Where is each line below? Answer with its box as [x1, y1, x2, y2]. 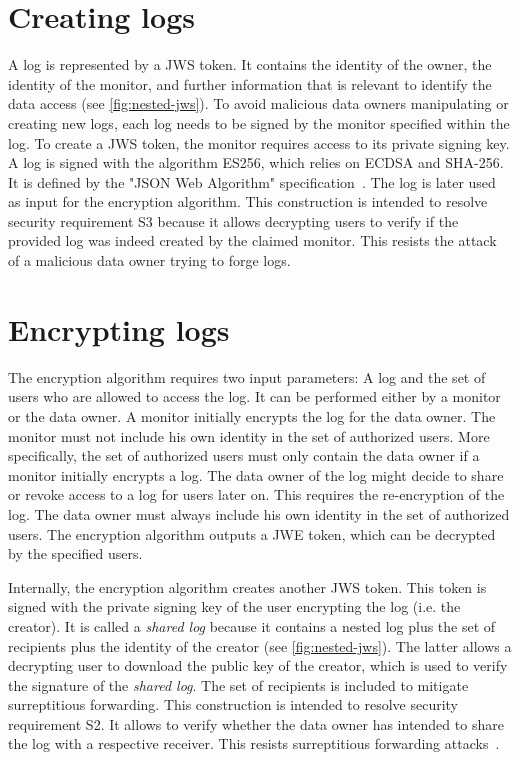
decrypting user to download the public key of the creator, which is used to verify [8, 655, 508, 676]
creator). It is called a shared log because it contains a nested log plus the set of [8, 615, 496, 636]
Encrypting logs [8, 308, 230, 349]
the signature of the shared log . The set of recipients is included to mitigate [8, 674, 469, 695]
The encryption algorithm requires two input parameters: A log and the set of [8, 366, 486, 387]
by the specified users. [8, 543, 143, 564]
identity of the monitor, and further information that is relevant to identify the [8, 73, 492, 94]
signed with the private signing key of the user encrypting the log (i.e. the [8, 596, 461, 617]
